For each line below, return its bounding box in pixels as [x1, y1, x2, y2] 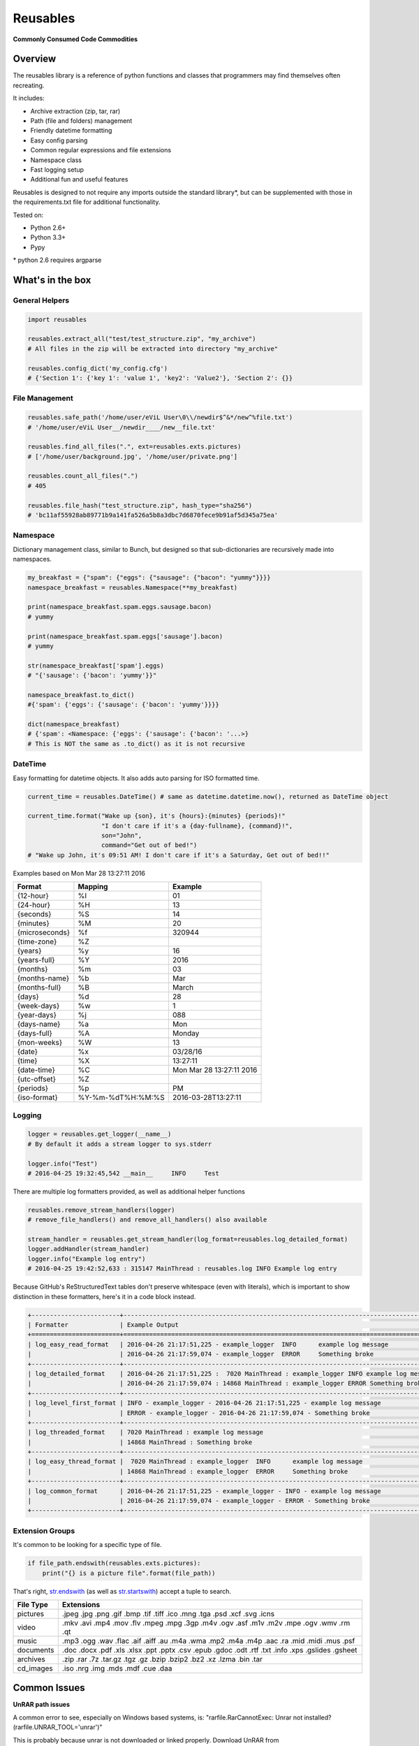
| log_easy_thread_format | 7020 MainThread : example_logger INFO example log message [27, 1458, 363, 1466]
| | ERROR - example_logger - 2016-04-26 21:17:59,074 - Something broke [27, 1409, 370, 1417]
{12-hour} [17, 891, 49, 901]
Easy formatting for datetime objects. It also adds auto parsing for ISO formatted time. [13, 774, 260, 782]
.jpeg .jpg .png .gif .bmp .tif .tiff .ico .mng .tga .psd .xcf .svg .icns [61, 1608, 275, 1618]
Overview [13, 53, 57, 65]
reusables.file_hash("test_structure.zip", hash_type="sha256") [27, 501, 253, 509]
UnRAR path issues [13, 1701, 70, 1709]
